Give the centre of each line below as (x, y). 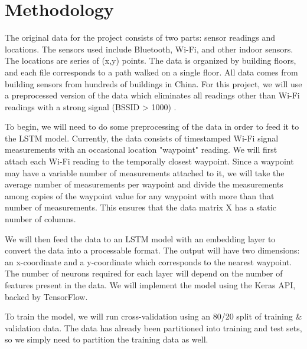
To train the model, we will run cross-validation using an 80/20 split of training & (153, 316)
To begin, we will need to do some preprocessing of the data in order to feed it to (152, 126)
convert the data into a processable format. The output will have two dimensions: (152, 250)
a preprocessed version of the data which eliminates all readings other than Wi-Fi (152, 95)
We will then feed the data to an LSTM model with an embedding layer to (140, 238)
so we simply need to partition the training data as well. (107, 339)
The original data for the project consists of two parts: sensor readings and (140, 37)
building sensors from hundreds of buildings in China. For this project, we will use (153, 83)
